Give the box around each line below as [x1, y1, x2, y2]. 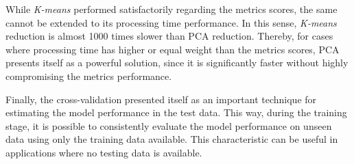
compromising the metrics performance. [5, 68, 172, 83]
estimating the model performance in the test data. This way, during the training [5, 105, 347, 120]
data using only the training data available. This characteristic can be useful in [5, 132, 338, 146]
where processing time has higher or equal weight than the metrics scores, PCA [5, 42, 340, 56]
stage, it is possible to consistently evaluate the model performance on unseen [5, 118, 332, 133]
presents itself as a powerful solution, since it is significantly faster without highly [5, 55, 349, 70]
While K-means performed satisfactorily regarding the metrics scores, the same [5, 2, 338, 16]
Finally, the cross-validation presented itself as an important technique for [5, 92, 317, 106]
